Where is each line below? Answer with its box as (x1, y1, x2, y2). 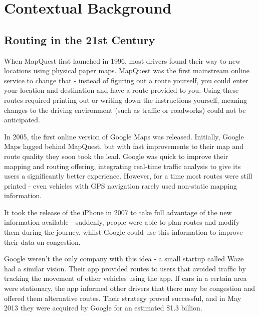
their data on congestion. (4, 236, 81, 247)
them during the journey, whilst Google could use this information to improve (4, 227, 243, 237)
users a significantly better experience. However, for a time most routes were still (4, 171, 252, 181)
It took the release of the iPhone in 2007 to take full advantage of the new (4, 207, 232, 217)
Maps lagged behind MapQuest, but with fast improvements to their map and (4, 141, 243, 151)
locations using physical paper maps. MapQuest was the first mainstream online (4, 65, 249, 76)
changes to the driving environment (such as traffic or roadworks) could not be (4, 104, 246, 115)
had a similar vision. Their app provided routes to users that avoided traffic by (4, 263, 246, 273)
